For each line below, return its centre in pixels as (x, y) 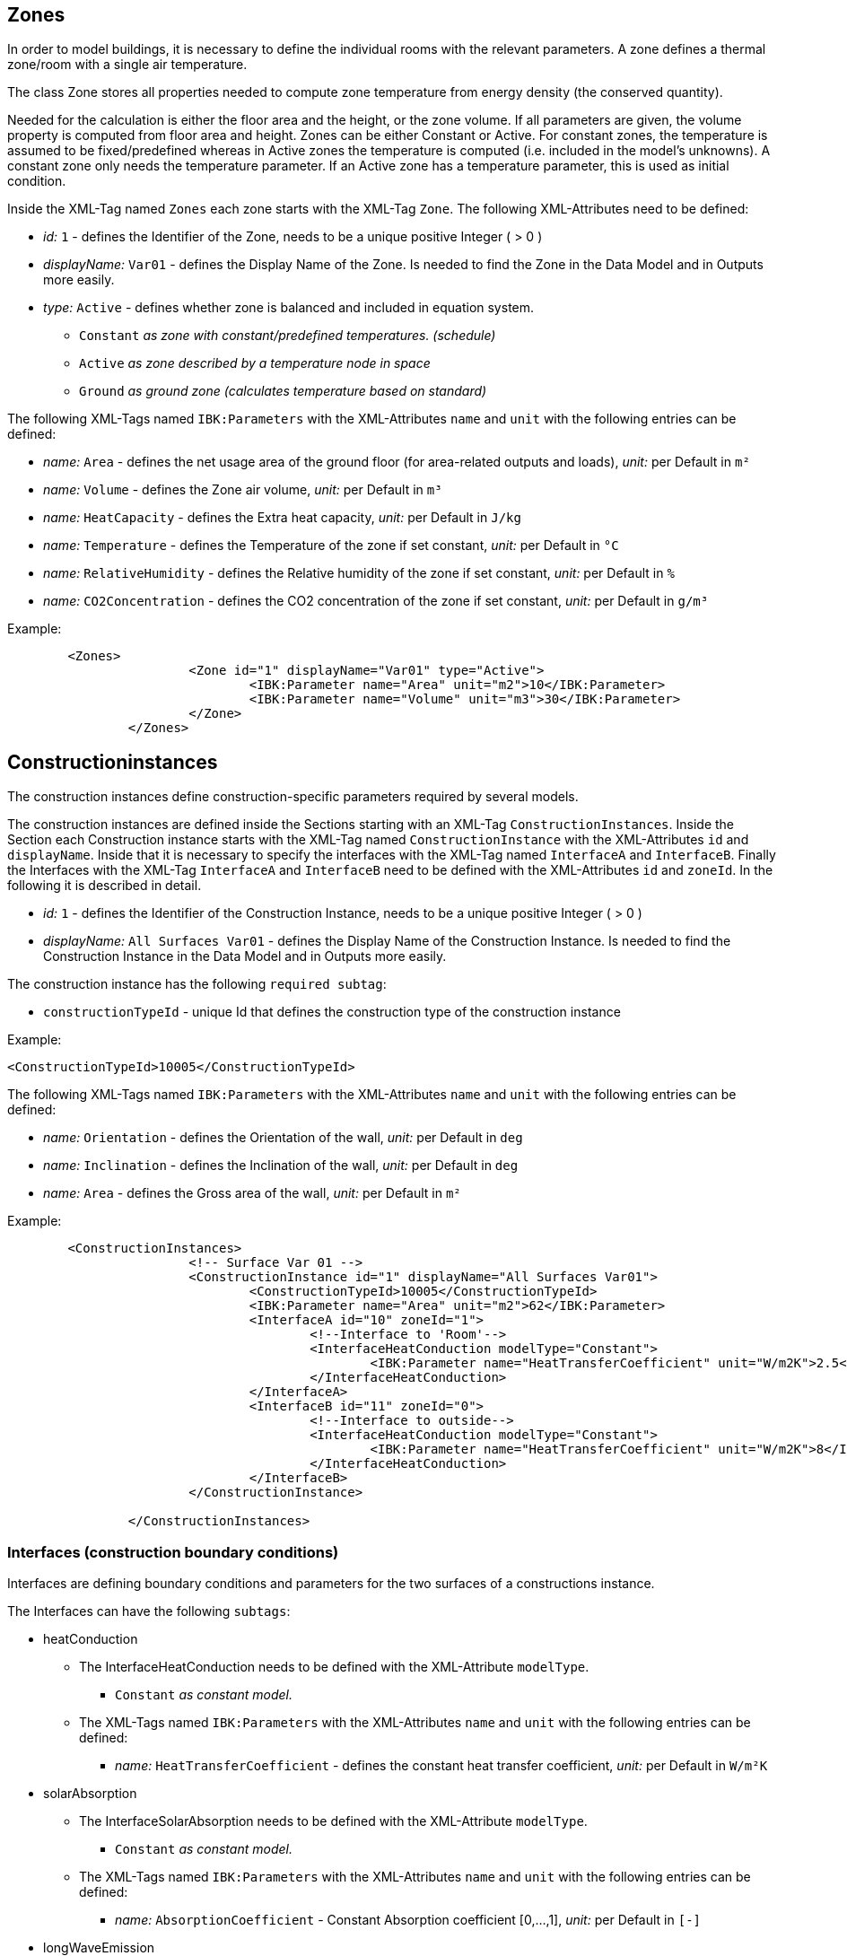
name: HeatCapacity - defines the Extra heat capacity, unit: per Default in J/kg (282, 518)
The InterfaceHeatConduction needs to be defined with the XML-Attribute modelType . (334, 1667)
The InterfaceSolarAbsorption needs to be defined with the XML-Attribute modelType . (333, 1821)
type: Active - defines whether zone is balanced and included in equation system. (289, 308)
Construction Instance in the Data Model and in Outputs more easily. (245, 956)
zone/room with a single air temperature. (127, 65)
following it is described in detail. (105, 886)
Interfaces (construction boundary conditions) (173, 1552)
